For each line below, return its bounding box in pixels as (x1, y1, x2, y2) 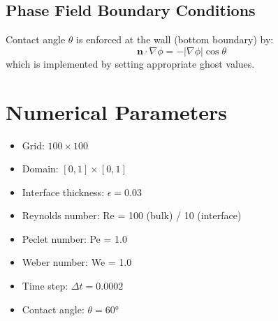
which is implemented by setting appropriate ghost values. (6, 56, 255, 70)
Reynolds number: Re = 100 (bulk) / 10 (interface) (22, 208, 242, 223)
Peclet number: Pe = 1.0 (22, 231, 127, 246)
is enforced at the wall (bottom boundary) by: (76, 32, 274, 47)
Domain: (22, 161, 59, 176)
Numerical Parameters (6, 97, 228, 126)
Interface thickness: (22, 184, 105, 199)
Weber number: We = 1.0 (22, 255, 132, 269)
